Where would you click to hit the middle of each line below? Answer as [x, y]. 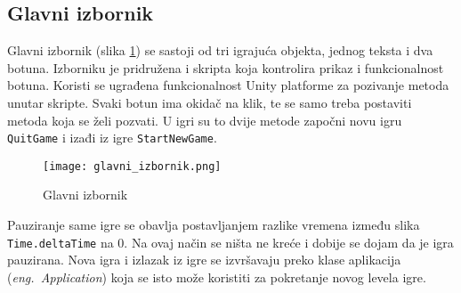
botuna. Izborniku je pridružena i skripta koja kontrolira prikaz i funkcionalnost [226, 67]
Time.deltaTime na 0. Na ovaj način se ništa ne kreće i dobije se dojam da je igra [230, 242]
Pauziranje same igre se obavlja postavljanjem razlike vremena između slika [214, 225]
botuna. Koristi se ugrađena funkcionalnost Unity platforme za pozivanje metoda [228, 85]
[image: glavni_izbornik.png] [132, 166]
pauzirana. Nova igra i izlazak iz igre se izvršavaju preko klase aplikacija [204, 260]
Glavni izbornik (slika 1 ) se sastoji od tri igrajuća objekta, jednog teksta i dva [220, 50]
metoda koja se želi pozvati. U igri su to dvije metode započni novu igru [205, 120]
